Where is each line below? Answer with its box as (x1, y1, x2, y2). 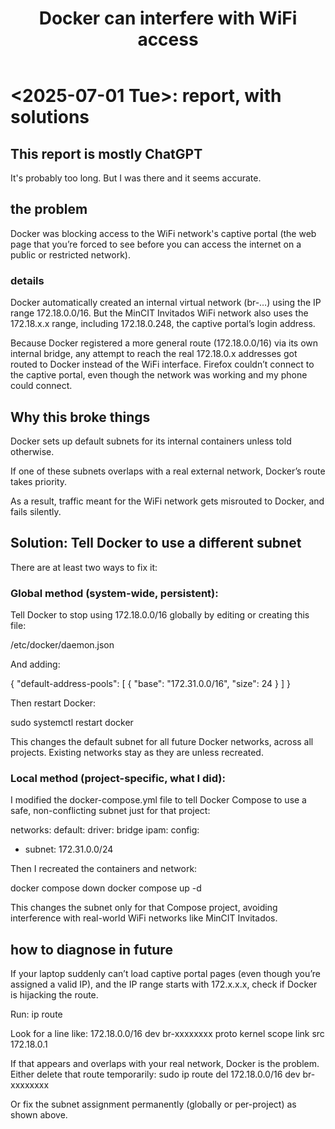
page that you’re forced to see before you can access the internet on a (10, 238, 302, 250)
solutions (10, 106, 90, 129)
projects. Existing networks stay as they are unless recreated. (10, 747, 264, 759)
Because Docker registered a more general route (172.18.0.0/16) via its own (10, 337, 319, 349)
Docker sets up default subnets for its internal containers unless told (10, 435, 292, 447)
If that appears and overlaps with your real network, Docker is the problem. (10, 1058, 320, 1070)
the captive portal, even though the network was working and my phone (10, 369, 308, 381)
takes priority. (10, 475, 68, 487)
